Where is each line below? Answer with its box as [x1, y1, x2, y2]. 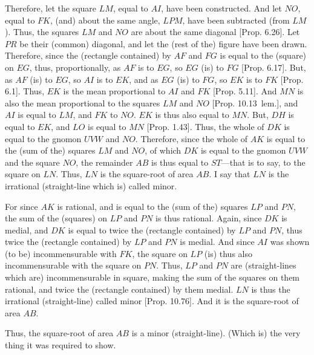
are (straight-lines [231, 259, 296, 272]
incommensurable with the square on [5, 259, 142, 272]
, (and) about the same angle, [50, 13, 160, 26]
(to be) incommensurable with [5, 247, 117, 259]
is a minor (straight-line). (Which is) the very [131, 327, 301, 339]
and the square [5, 155, 60, 168]
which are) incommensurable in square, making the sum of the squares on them [5, 271, 300, 284]
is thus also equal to [155, 108, 229, 121]
